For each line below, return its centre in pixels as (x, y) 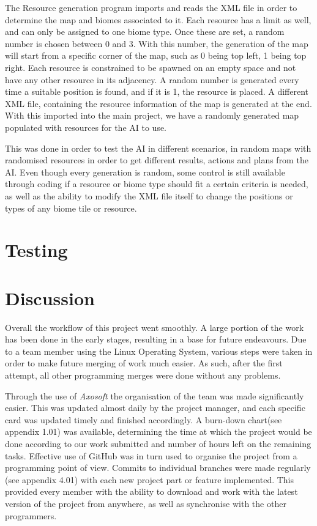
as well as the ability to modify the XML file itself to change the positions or (149, 195)
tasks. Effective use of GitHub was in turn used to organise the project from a (151, 455)
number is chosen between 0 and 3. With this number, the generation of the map (157, 43)
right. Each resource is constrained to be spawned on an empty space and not (151, 67)
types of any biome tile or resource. (71, 208)
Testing (36, 250)
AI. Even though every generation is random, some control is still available (145, 172)
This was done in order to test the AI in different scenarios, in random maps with (158, 148)
